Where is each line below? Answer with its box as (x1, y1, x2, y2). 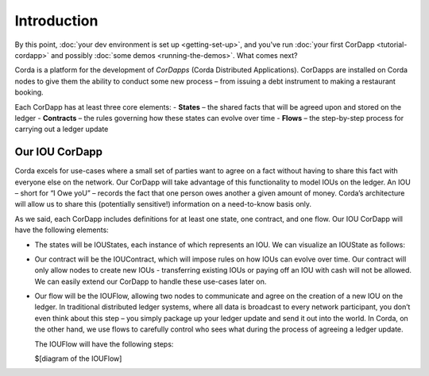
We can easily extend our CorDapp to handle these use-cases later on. (34, 277, 267, 286)
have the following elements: (14, 225, 109, 235)
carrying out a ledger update (14, 124, 109, 134)
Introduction (14, 12, 99, 29)
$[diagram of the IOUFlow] (34, 354, 122, 363)
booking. (14, 87, 44, 97)
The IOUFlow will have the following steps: (34, 339, 174, 349)
